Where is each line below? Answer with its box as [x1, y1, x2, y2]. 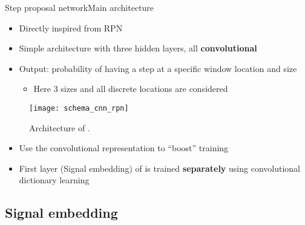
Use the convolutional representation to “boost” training [19, 142, 229, 154]
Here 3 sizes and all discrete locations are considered [33, 82, 228, 95]
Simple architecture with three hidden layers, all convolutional [19, 42, 257, 54]
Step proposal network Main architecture [5, 1, 154, 13]
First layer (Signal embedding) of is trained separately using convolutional [19, 161, 300, 174]
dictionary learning [19, 174, 90, 186]
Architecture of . [29, 121, 90, 134]
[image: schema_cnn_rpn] [29, 103, 129, 112]
